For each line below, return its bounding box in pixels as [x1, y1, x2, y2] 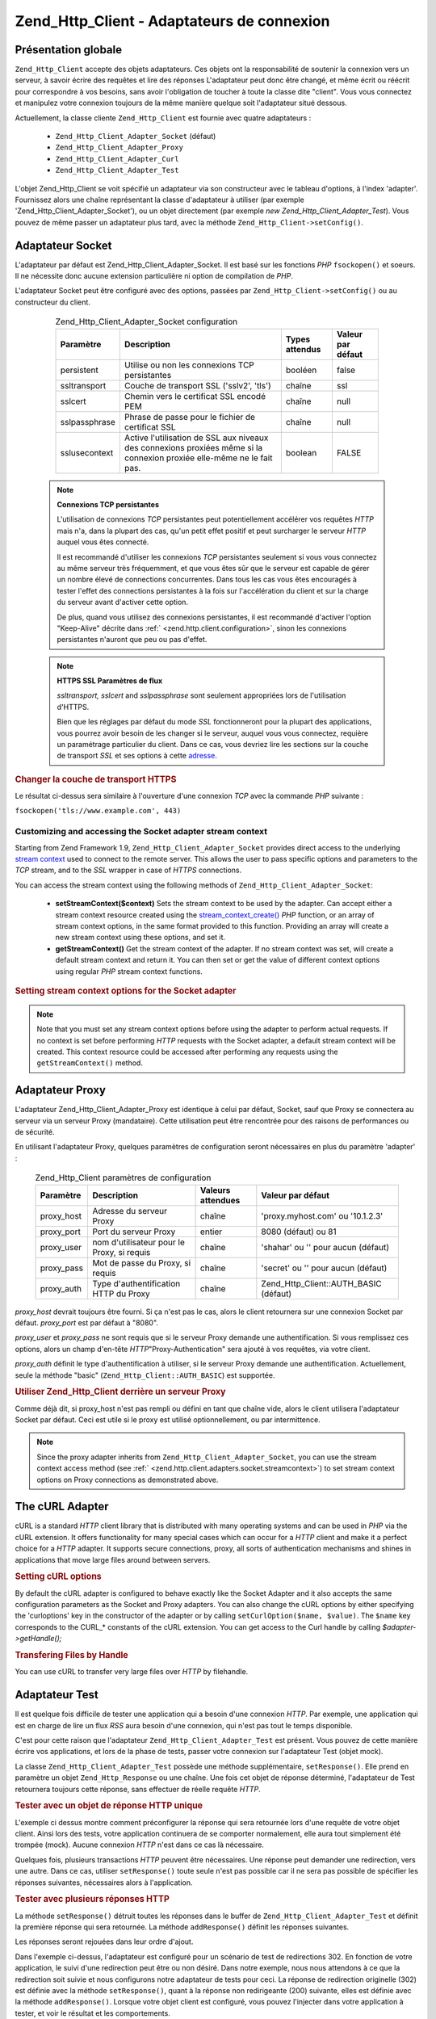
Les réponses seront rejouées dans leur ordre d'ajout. [15, 1937, 194, 1946]
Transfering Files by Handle [15, 1649, 128, 1660]
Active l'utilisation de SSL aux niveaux [124, 432, 269, 443]
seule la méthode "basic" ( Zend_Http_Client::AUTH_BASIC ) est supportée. [15, 1370, 275, 1380]
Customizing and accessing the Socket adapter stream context [15, 826, 268, 837]
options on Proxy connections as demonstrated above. [36, 1475, 219, 1484]
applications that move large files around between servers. [15, 1555, 211, 1564]
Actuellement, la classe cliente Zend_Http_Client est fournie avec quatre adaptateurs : [15, 113, 312, 123]
